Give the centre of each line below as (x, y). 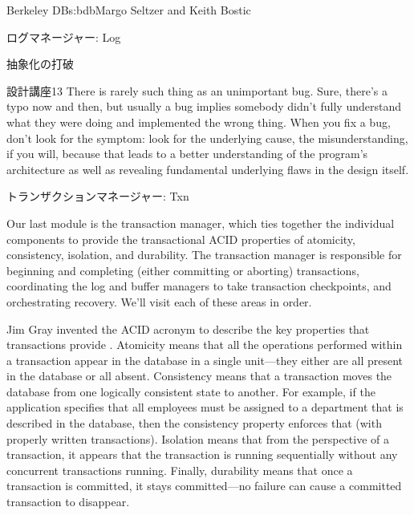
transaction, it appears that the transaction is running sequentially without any (202, 454)
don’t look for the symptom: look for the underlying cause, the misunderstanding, (207, 138)
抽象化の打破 (40, 64)
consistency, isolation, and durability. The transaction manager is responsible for (204, 255)
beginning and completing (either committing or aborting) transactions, (183, 270)
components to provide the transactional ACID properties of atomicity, (181, 239)
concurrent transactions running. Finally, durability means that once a (180, 470)
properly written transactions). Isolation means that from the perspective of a (198, 438)
